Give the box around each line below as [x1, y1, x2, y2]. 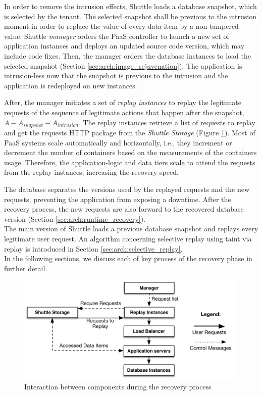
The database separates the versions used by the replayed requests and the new [4, 183, 250, 194]
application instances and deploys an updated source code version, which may [4, 40, 245, 51]
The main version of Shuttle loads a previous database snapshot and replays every [4, 223, 258, 234]
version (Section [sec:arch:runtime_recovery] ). [4, 213, 145, 224]
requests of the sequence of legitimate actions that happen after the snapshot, [4, 107, 244, 117]
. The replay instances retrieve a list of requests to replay [79, 117, 255, 127]
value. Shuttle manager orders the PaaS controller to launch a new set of [4, 30, 229, 41]
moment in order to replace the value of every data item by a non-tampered [4, 21, 239, 31]
